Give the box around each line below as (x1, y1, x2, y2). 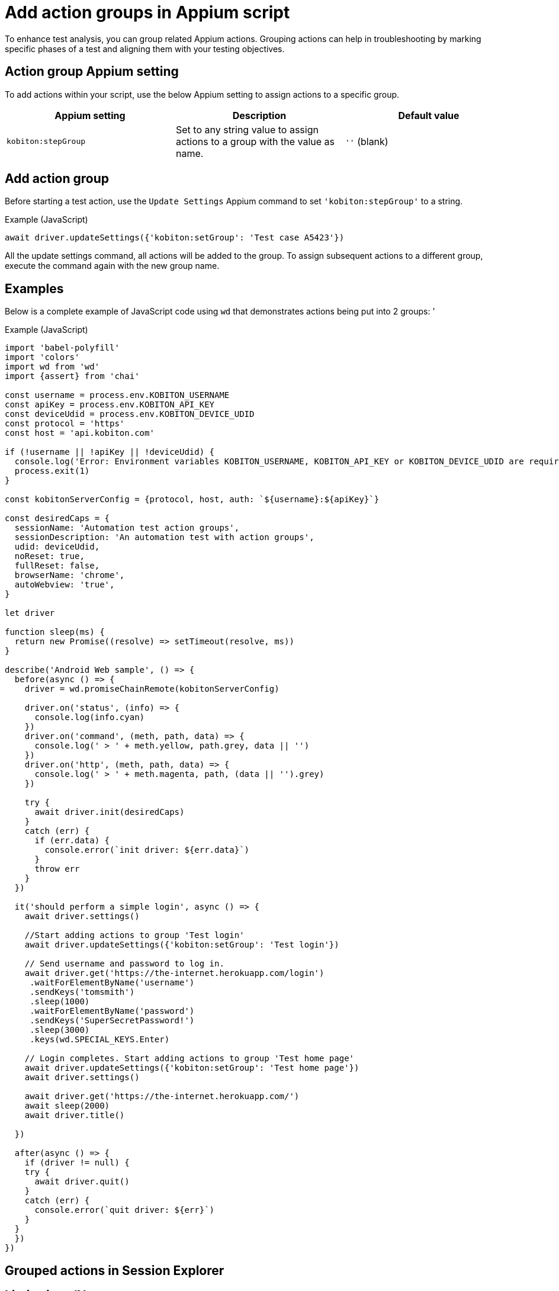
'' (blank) (345, 135, 388, 147)
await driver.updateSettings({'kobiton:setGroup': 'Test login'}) (24, 940, 339, 950)
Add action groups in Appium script (5, 2, 290, 23)
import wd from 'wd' (5, 362, 100, 372)
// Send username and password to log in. (24, 959, 224, 969)
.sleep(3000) (30, 1025, 90, 1035)
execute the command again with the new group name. (5, 261, 220, 271)
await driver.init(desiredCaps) (34, 807, 185, 817)
